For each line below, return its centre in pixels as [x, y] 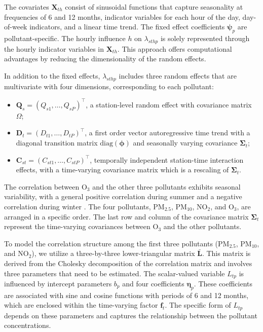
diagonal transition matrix [57, 143]
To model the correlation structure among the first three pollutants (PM [117, 243]
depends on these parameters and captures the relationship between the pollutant [131, 315]
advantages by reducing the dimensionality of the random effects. [105, 59]
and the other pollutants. [202, 226]
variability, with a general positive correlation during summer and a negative [123, 196]
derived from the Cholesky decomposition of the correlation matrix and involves [128, 263]
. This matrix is [226, 253]
